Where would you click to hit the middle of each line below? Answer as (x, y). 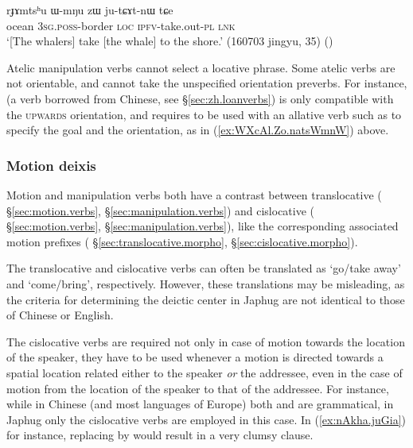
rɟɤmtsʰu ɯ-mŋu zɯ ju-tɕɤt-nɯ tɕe (90, 10)
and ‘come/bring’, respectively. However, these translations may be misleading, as (206, 283)
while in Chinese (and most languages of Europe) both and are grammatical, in (200, 404)
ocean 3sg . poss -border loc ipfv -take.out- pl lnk (121, 25)
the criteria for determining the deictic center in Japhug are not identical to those (206, 299)
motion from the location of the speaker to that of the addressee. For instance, (198, 388)
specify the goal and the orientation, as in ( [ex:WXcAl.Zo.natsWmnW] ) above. (198, 130)
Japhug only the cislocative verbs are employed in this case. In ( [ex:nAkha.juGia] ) (206, 419)
